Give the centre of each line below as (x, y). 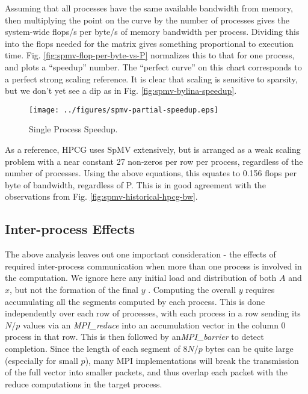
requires (260, 289)
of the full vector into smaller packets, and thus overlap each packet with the (146, 372)
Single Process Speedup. (73, 129)
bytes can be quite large (249, 348)
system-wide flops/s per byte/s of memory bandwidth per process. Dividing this (152, 32)
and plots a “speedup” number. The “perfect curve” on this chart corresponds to (153, 66)
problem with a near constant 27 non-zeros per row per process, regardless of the (154, 161)
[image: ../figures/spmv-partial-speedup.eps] (124, 110)
